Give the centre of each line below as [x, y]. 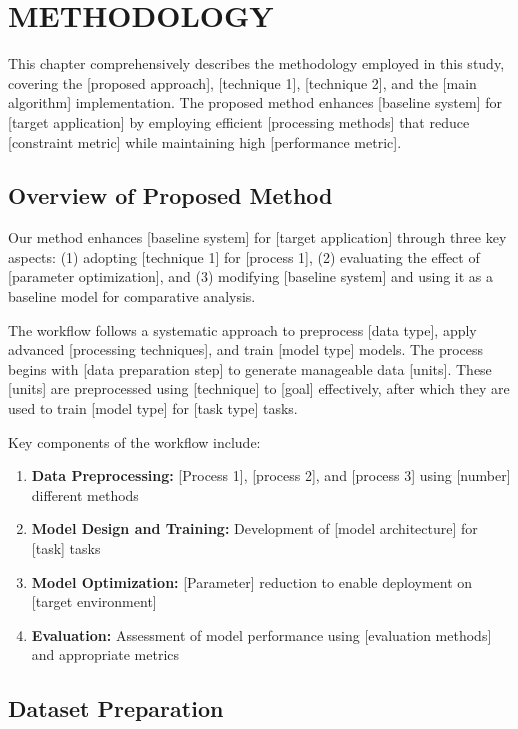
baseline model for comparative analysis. [132, 296]
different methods [85, 494]
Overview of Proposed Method [170, 195]
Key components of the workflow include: [134, 441]
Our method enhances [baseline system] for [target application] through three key [257, 237]
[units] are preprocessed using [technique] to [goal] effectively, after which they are [259, 388]
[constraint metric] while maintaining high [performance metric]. [205, 141]
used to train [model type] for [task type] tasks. [153, 408]
